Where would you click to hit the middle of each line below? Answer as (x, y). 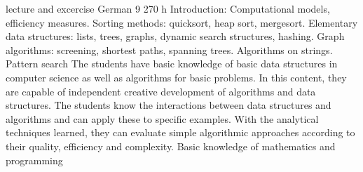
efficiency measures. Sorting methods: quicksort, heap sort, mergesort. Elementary (182, 22)
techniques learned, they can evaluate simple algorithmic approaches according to (180, 132)
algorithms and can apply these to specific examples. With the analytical (162, 118)
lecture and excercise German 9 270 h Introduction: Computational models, (168, 8)
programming (34, 160)
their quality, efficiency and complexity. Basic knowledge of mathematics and (171, 146)
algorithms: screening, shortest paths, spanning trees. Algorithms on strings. (169, 49)
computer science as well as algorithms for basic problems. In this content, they (176, 77)
